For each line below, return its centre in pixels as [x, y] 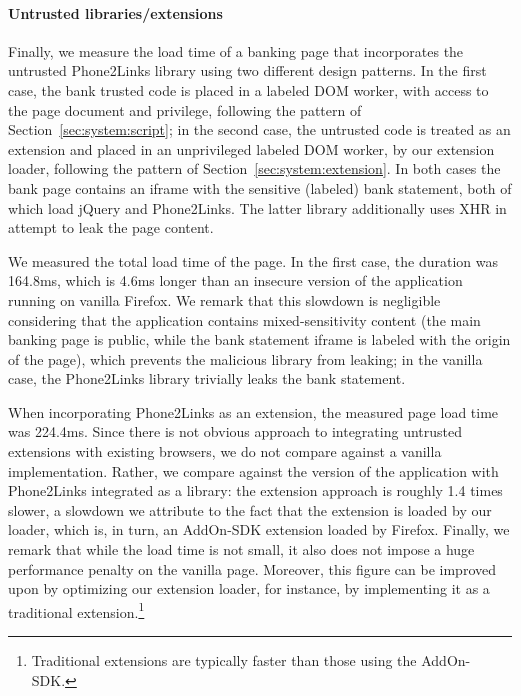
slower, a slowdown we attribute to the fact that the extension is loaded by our [250, 509]
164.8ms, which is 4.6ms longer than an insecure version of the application [235, 280]
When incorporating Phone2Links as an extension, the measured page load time [253, 411]
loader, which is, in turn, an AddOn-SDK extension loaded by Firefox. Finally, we [259, 529]
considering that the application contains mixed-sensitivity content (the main [244, 319]
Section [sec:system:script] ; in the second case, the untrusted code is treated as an [259, 129]
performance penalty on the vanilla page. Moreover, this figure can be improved [252, 568]
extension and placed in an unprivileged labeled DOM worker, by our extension [251, 148]
